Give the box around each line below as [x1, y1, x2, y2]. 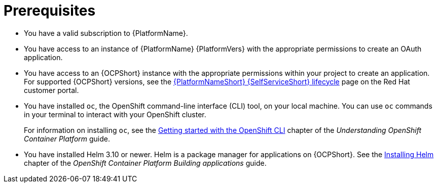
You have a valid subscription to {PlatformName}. [24, 28, 188, 37]
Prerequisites [4, 2, 96, 19]
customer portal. [24, 85, 79, 95]
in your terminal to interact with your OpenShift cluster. [24, 110, 206, 119]
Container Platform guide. [24, 134, 111, 143]
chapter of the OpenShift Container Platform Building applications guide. [24, 158, 267, 167]
